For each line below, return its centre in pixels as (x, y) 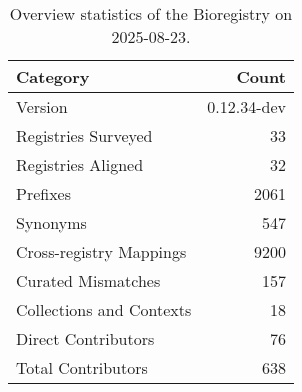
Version (42, 106)
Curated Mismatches (88, 280)
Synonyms (51, 222)
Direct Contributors (85, 338)
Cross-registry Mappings (101, 251)
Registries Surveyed (84, 135)
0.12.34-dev (246, 106)
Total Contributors (82, 367)
